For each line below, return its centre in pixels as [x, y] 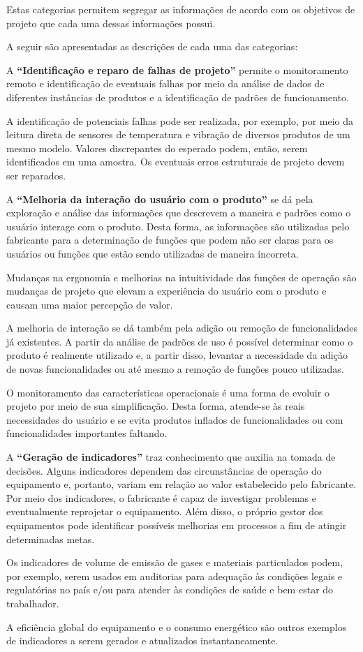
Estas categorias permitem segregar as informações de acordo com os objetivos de [181, 9]
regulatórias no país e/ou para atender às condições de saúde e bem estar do [170, 590]
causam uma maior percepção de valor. [90, 304]
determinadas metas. [51, 539]
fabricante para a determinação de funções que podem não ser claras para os [170, 240]
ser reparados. [36, 175]
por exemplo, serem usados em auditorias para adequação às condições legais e [175, 576]
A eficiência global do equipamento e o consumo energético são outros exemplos [177, 627]
